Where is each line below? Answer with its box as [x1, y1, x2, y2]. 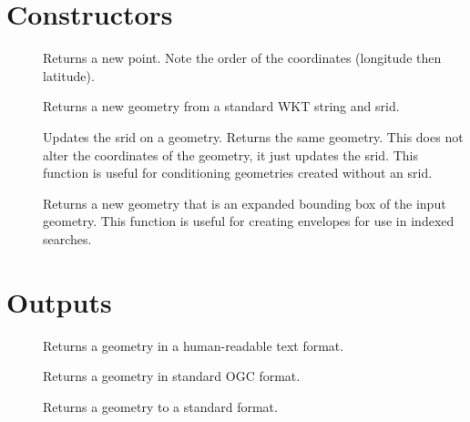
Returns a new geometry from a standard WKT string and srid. [43, 97, 400, 116]
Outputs [6, 283, 112, 320]
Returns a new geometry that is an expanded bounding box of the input [43, 193, 446, 212]
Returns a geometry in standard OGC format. [43, 366, 301, 386]
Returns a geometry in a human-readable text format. [43, 335, 344, 355]
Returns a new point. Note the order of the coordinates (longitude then [43, 48, 442, 67]
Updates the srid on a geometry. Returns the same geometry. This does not [43, 127, 464, 146]
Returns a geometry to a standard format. [43, 396, 278, 416]
